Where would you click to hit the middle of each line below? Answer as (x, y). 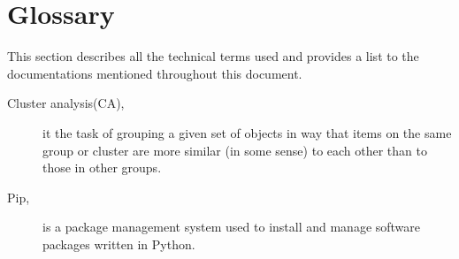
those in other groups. (102, 168)
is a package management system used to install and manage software (232, 227)
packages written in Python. (119, 244)
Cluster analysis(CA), (66, 103)
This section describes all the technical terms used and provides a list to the (213, 56)
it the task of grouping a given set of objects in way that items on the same (247, 132)
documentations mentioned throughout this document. (155, 73)
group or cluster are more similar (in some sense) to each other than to (235, 150)
